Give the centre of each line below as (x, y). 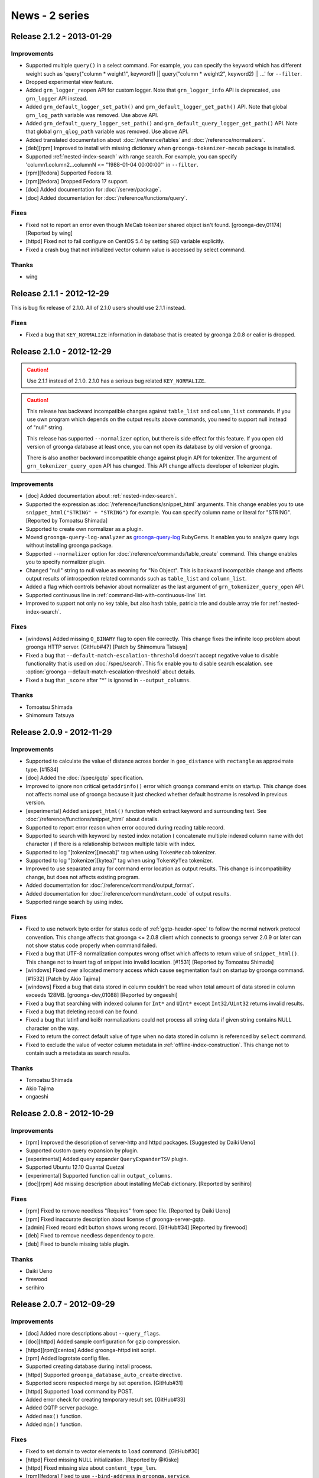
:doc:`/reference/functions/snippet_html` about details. (92, 819)
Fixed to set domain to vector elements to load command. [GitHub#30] (113, 1451)
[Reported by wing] (49, 233)
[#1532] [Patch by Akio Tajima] (63, 978)
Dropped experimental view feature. (69, 82)
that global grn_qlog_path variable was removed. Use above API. (107, 132)
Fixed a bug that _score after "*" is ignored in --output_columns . (108, 680)
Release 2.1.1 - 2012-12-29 (60, 294)
